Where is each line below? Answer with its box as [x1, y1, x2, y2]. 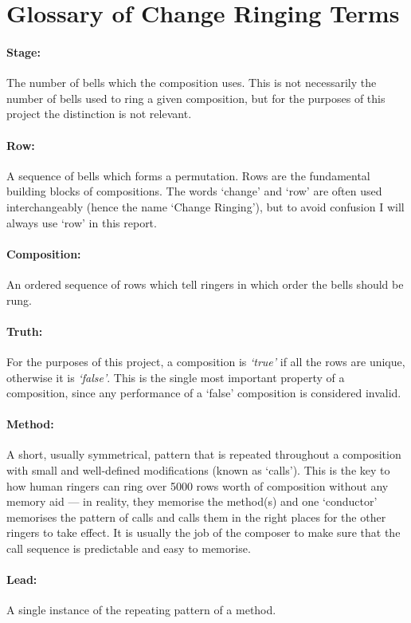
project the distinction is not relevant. [6, 105, 192, 122]
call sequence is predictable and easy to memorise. [6, 540, 251, 557]
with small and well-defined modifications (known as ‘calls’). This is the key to [6, 462, 390, 479]
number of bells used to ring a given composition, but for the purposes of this [6, 89, 386, 106]
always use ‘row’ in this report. [6, 214, 157, 231]
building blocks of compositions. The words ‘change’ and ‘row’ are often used [6, 183, 382, 199]
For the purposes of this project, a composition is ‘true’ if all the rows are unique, [6, 353, 405, 369]
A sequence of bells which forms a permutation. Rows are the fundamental [6, 167, 370, 183]
